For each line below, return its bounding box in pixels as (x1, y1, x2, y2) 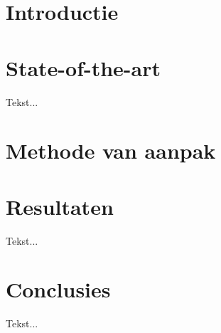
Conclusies (6, 275, 111, 304)
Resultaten (6, 191, 114, 221)
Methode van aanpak (6, 136, 216, 165)
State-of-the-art (6, 53, 161, 82)
